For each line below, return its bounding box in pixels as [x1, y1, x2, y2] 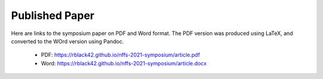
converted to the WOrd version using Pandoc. [11, 37, 124, 45]
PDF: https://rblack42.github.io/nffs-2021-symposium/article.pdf [41, 51, 200, 59]
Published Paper [11, 9, 95, 22]
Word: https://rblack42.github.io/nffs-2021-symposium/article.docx [41, 59, 207, 67]
